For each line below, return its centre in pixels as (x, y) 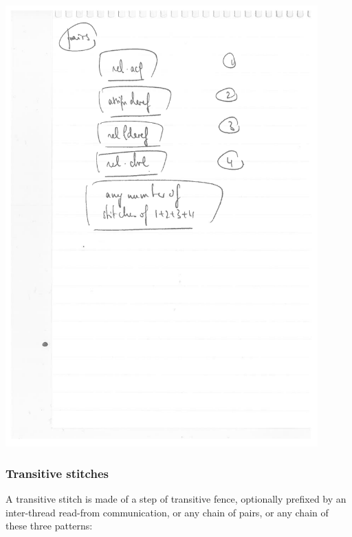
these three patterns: (49, 526)
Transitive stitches (57, 473)
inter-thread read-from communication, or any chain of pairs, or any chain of (167, 512)
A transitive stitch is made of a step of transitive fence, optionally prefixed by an (176, 499)
